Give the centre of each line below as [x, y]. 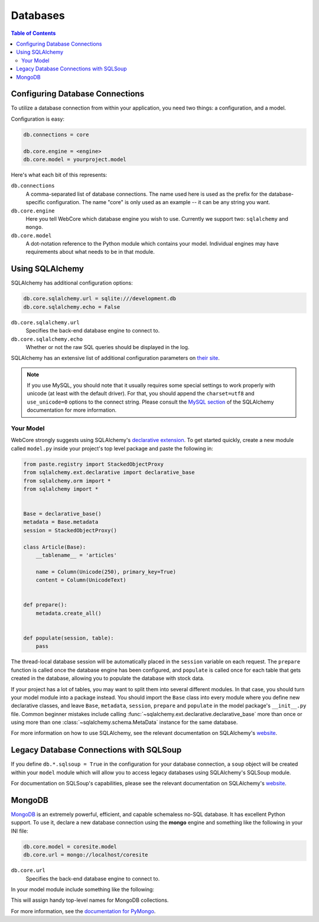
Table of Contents [33, 33]
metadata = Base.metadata [61, 522]
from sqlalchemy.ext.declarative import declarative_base [109, 473]
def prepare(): [45, 605]
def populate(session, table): [69, 638]
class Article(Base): [55, 547]
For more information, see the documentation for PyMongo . [83, 911]
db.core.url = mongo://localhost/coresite [86, 855]
